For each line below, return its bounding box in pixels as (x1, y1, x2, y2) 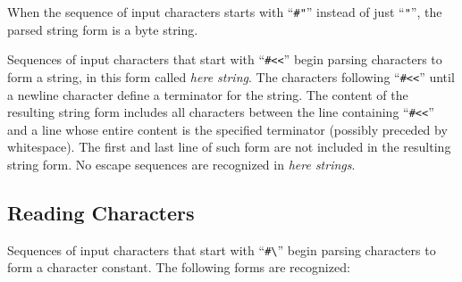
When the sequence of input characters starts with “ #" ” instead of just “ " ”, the (7, 3, 442, 21)
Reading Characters (7, 198, 195, 226)
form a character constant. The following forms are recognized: (7, 258, 350, 277)
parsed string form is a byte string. (7, 20, 198, 38)
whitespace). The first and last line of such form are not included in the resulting (7, 137, 451, 156)
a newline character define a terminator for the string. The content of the (7, 85, 408, 104)
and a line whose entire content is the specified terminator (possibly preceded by (7, 120, 448, 138)
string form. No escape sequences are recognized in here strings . (7, 155, 356, 173)
